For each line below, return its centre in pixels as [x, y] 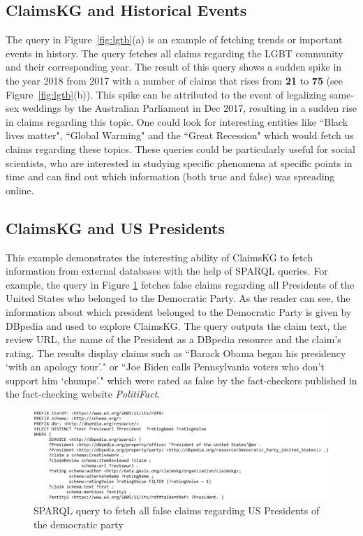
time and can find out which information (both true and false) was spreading [170, 176]
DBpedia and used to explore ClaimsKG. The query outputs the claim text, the [176, 325]
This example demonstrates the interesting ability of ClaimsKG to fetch [159, 257]
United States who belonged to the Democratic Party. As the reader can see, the [178, 298]
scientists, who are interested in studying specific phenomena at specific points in [179, 162]
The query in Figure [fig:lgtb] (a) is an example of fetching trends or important [174, 39]
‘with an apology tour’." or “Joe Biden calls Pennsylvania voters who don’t [165, 367]
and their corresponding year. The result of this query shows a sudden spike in [174, 67]
